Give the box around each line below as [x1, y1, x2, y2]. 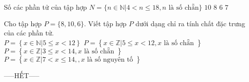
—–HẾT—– [4, 70, 40, 80]
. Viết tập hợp [84, 18, 127, 28]
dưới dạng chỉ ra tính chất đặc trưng [135, 18, 245, 28]
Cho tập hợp [4, 18, 42, 28]
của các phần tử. [4, 28, 54, 38]
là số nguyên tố [87, 56, 133, 63]
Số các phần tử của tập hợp [4, 2, 87, 12]
